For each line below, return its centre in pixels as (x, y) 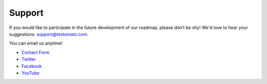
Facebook (32, 66)
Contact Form (35, 52)
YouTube (30, 73)
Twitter (29, 59)
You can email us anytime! (36, 43)
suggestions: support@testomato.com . (49, 34)
